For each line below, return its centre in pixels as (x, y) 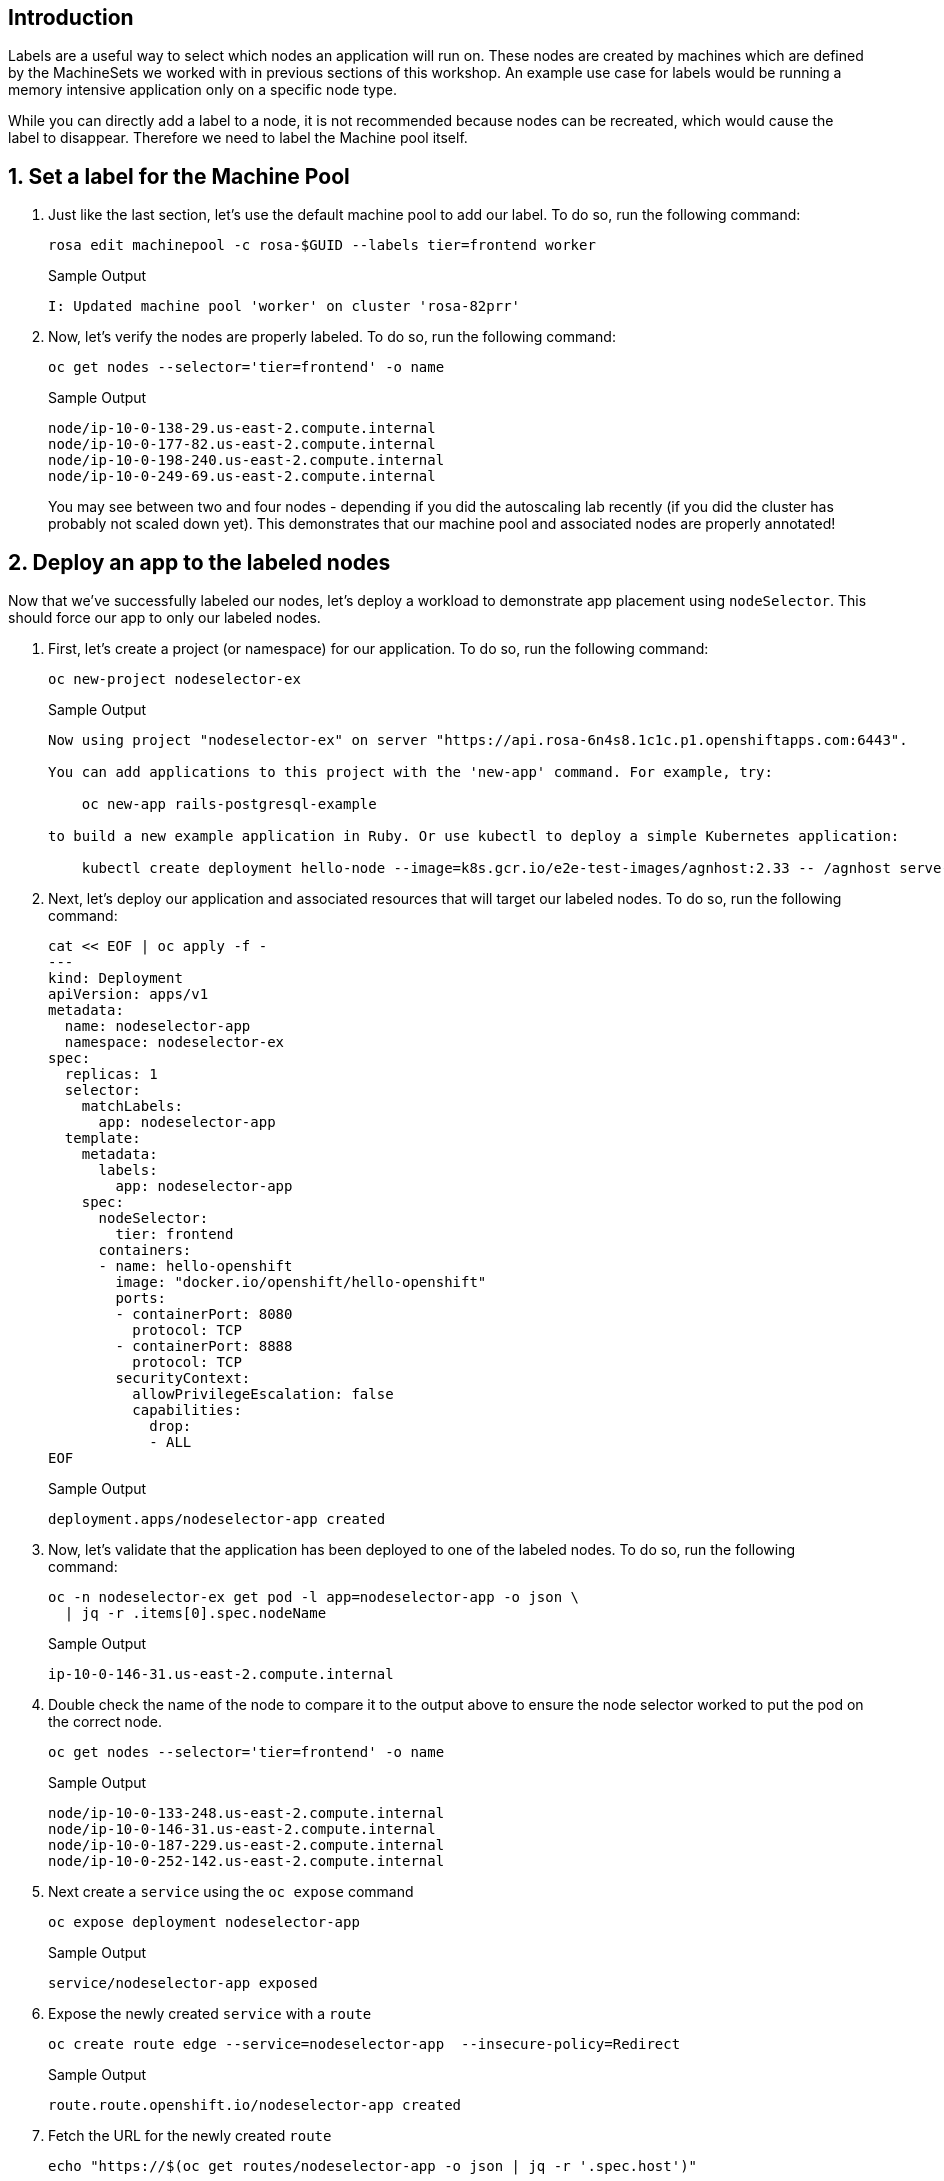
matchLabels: (132, 1106)
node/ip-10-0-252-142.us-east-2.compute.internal (246, 1861)
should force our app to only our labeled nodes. (164, 618)
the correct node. (105, 1722)
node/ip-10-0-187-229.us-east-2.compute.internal (246, 1845)
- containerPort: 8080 (204, 1314)
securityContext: (183, 1378)
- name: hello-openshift (195, 1266)
